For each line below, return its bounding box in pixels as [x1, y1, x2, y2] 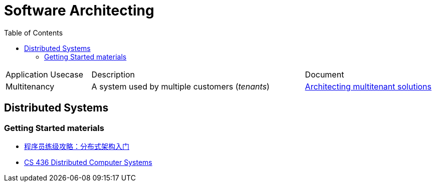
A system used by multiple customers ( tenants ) [91, 81, 270, 91]
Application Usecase [6, 69, 84, 79]
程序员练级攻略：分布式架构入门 [24, 141, 129, 150]
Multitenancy [6, 81, 55, 91]
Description [91, 69, 135, 79]
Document [305, 69, 344, 79]
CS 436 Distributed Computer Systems [24, 157, 152, 166]
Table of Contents [4, 28, 63, 37]
